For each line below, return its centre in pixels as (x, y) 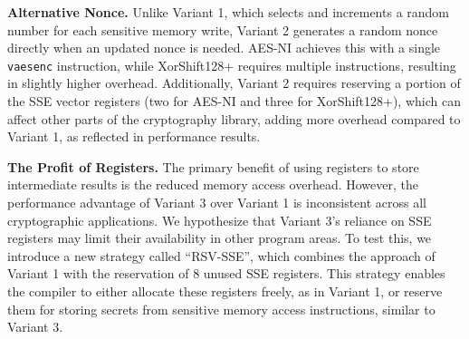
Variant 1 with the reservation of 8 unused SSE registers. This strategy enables (226, 273)
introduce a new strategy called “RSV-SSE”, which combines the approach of (221, 255)
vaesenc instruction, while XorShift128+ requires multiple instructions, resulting (232, 65)
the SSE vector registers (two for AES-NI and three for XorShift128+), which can (234, 101)
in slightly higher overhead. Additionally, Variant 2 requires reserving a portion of (234, 83)
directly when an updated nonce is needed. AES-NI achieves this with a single (224, 48)
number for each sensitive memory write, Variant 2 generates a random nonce (223, 29)
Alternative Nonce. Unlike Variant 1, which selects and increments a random (229, 12)
